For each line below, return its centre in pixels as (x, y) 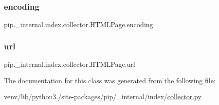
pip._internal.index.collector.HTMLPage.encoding (79, 24)
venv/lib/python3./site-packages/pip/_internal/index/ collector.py (103, 97)
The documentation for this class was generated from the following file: (110, 80)
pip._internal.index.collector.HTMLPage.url (70, 64)
